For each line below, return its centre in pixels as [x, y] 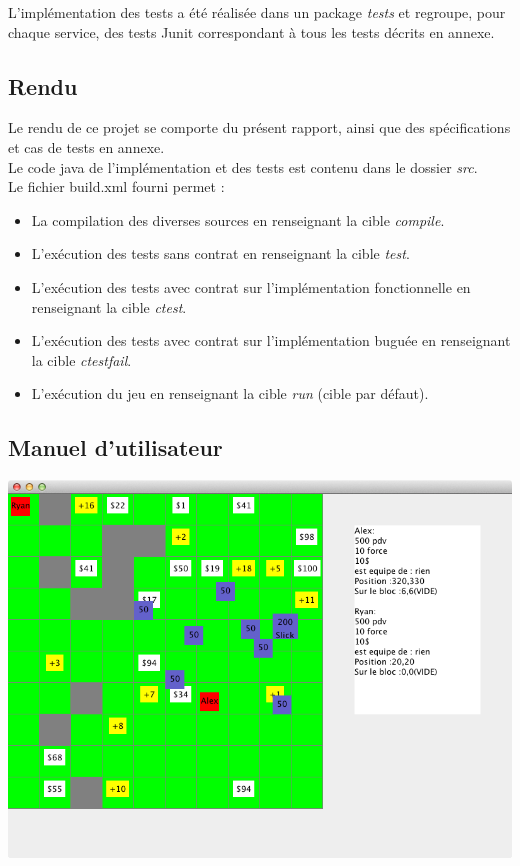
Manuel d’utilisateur [115, 447]
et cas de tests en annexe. [86, 146]
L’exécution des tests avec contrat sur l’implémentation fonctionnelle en [251, 286]
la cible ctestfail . [81, 359]
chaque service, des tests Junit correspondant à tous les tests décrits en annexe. [251, 31]
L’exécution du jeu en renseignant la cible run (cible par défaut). [230, 393]
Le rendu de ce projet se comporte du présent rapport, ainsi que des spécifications [259, 127]
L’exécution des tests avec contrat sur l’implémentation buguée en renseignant [271, 340]
